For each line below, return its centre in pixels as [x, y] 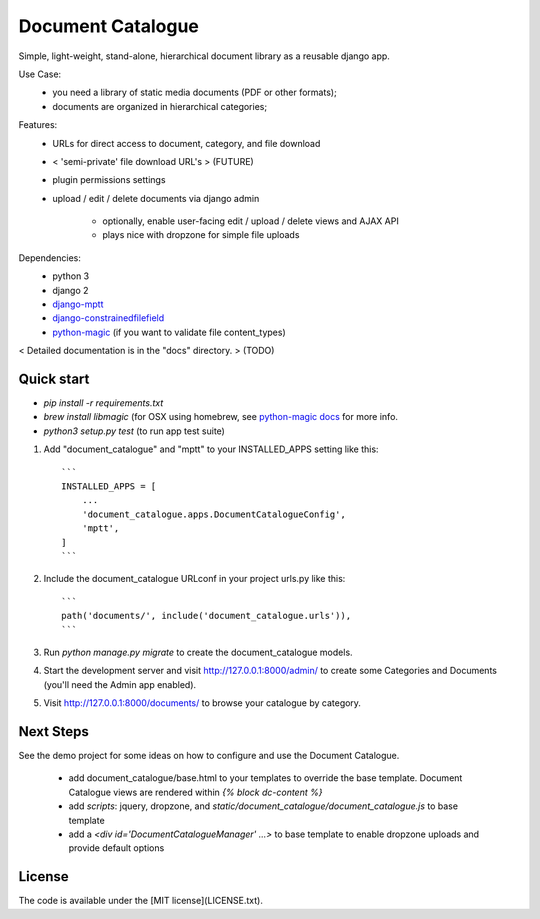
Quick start [54, 379]
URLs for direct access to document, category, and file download [186, 143]
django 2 [70, 290]
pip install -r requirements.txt [103, 403]
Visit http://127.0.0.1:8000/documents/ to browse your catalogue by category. [202, 703]
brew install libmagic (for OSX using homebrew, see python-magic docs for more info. [221, 417]
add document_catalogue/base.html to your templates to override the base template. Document [265, 778]
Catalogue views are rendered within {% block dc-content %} [195, 792]
